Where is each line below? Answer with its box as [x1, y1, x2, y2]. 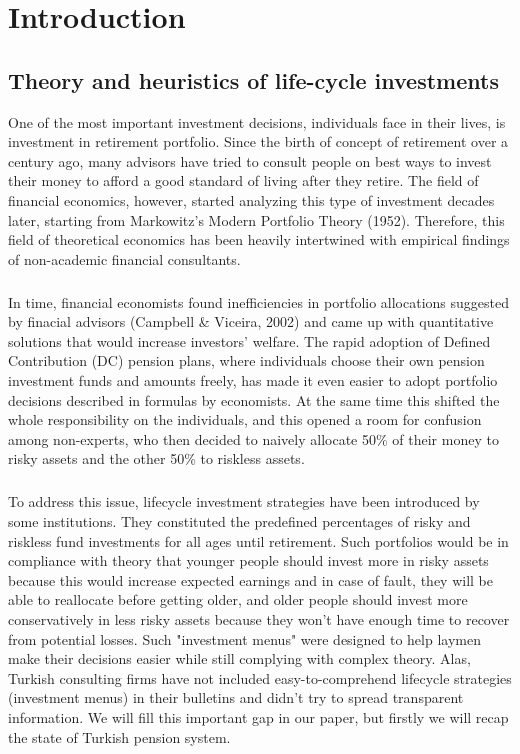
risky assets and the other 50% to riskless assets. [8, 448, 305, 469]
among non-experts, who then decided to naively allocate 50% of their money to [8, 428, 499, 449]
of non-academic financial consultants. [8, 248, 241, 269]
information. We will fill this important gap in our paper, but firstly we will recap [8, 706, 509, 727]
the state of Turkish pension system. [8, 726, 231, 747]
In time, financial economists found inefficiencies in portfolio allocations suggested [8, 291, 510, 312]
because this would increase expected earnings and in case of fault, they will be [8, 569, 493, 590]
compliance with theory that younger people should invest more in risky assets [8, 550, 489, 571]
